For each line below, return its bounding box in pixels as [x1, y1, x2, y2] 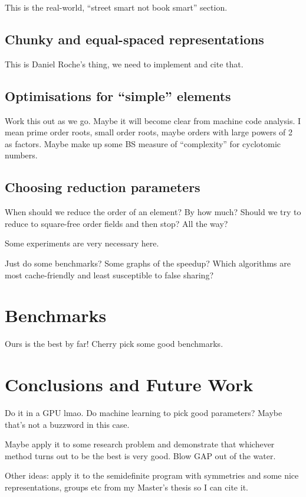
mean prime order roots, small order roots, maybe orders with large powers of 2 [5, 126, 293, 138]
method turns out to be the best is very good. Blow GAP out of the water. [5, 449, 276, 462]
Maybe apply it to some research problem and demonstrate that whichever [5, 438, 275, 450]
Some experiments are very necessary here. [5, 237, 159, 249]
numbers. [5, 149, 38, 161]
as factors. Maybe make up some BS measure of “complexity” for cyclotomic [5, 137, 281, 150]
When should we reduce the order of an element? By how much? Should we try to [5, 206, 301, 218]
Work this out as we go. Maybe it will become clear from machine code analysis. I [5, 114, 301, 126]
